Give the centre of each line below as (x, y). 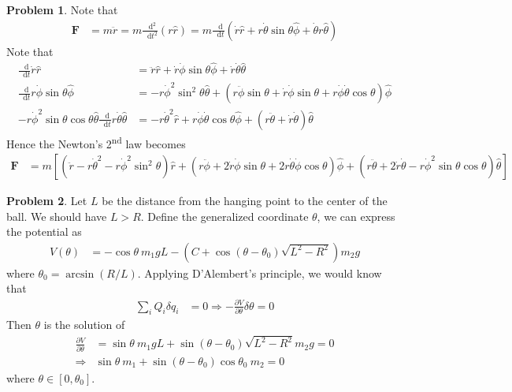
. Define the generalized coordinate (224, 216)
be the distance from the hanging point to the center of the (245, 201)
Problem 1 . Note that (62, 9)
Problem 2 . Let (47, 201)
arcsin (80, 274)
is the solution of (84, 325)
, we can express (356, 216)
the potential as (44, 231)
